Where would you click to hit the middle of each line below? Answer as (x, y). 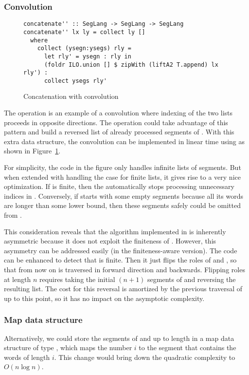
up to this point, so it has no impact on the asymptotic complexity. (104, 298)
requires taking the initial (77, 279)
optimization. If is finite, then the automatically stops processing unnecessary (119, 186)
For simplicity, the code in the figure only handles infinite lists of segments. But (123, 167)
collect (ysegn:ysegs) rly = (84, 48)
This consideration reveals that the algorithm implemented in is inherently (115, 231)
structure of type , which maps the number (68, 347)
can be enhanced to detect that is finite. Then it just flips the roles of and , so (120, 260)
